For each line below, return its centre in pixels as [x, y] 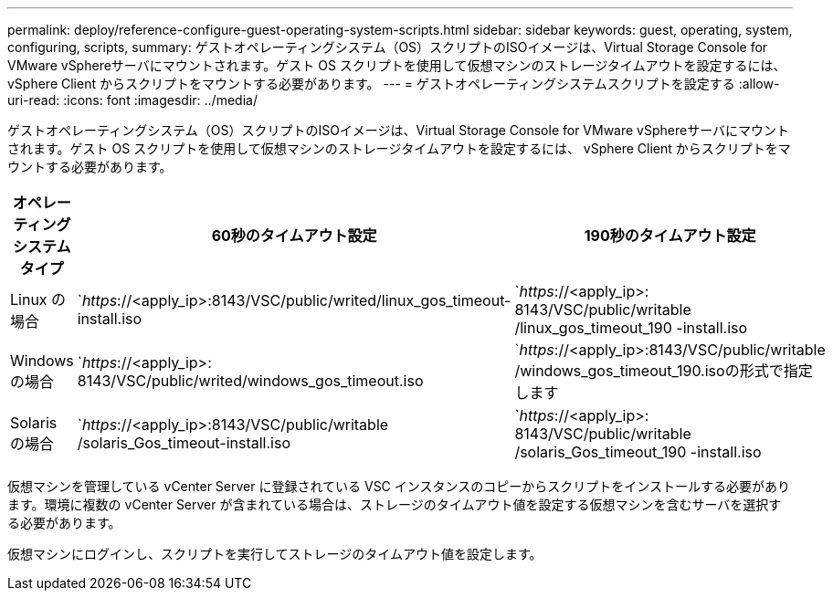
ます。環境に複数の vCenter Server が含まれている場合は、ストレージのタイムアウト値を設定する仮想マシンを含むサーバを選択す [395, 504]
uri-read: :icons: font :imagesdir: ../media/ [132, 100]
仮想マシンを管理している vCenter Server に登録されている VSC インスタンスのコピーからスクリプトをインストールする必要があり [399, 486]
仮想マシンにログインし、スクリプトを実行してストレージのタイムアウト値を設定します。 [275, 554]
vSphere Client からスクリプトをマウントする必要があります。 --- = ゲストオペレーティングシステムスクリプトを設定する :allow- [394, 84]
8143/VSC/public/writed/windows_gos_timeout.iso [250, 381]
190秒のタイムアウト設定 [670, 236]
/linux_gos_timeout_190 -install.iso [631, 328]
